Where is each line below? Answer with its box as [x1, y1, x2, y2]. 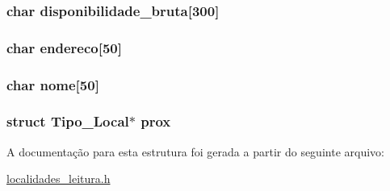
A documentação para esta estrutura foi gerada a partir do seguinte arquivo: [6, 143, 384, 160]
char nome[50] [6, 74, 99, 94]
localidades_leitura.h [6, 170, 111, 187]
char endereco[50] [6, 37, 122, 57]
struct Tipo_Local [6, 111, 129, 131]
